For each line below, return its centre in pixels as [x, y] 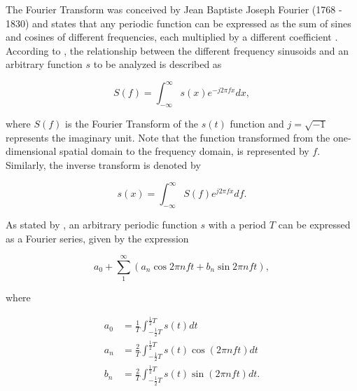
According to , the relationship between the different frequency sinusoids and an [177, 50]
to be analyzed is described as [157, 64]
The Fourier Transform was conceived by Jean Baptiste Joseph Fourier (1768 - [174, 9]
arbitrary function [44, 64]
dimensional [31, 151]
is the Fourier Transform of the [132, 124]
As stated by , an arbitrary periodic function [101, 224]
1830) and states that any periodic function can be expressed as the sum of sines [178, 23]
